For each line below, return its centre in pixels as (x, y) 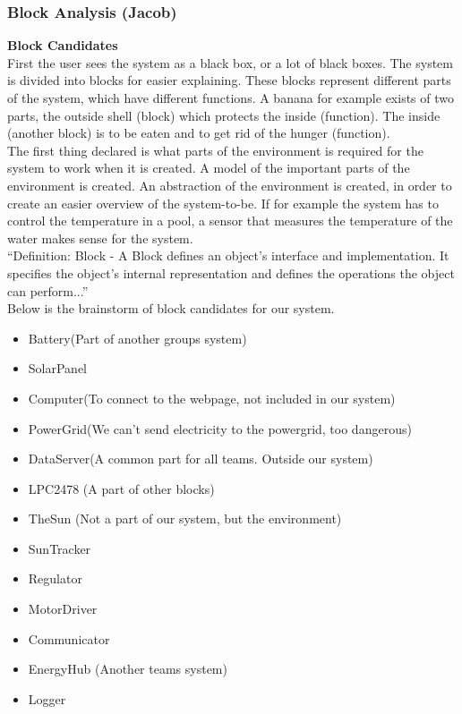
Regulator (55, 578)
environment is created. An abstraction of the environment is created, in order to (230, 185)
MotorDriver (63, 609)
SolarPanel (57, 368)
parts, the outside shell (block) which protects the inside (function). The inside (224, 115)
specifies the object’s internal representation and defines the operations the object (231, 272)
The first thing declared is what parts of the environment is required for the (215, 150)
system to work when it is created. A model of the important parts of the (209, 168)
